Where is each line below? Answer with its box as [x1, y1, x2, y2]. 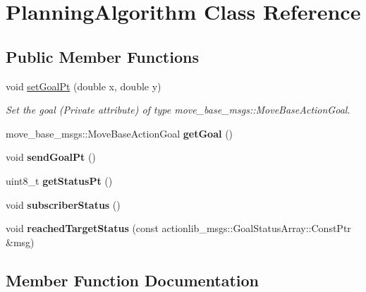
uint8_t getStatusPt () [6, 173, 113, 188]
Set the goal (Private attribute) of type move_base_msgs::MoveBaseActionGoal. [6, 102, 350, 117]
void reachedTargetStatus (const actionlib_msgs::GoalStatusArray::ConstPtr [6, 221, 351, 236]
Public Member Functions [6, 45, 199, 67]
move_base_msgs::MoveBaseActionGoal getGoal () [6, 126, 233, 140]
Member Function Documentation [6, 269, 260, 291]
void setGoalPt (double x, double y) [6, 78, 161, 93]
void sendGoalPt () [6, 150, 96, 164]
